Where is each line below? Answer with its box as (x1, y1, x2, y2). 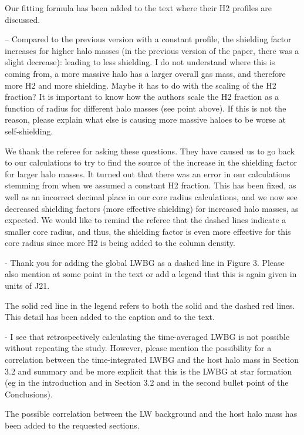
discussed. (5, 13, 40, 25)
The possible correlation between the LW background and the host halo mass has (5, 407, 298, 420)
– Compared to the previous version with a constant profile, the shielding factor (5, 33, 292, 45)
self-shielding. (5, 124, 53, 137)
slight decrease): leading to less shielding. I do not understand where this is (5, 56, 275, 68)
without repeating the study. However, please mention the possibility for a (5, 342, 272, 354)
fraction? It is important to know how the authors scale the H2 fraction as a (5, 90, 279, 103)
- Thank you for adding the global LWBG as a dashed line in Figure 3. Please (5, 256, 285, 268)
